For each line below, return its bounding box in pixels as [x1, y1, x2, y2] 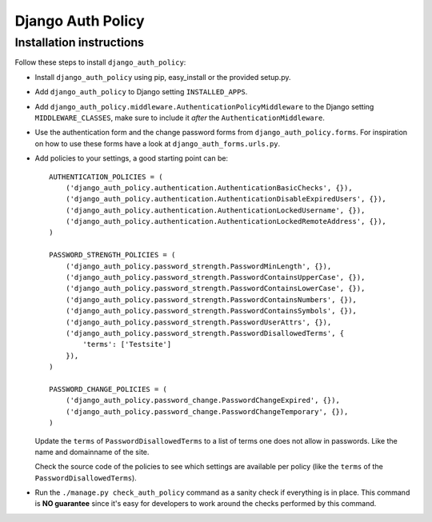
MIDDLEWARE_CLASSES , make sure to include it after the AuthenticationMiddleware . [34, 113, 326, 122]
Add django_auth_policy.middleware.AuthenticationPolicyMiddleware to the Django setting [34, 102, 374, 111]
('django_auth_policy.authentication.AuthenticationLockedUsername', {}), [65, 205, 366, 215]
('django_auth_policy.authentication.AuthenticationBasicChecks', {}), [65, 183, 353, 192]
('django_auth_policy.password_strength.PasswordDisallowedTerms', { [65, 329, 345, 337]
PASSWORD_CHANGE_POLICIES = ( [49, 385, 168, 393]
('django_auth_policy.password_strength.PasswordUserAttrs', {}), [65, 317, 332, 327]
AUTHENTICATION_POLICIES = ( [49, 172, 163, 181]
